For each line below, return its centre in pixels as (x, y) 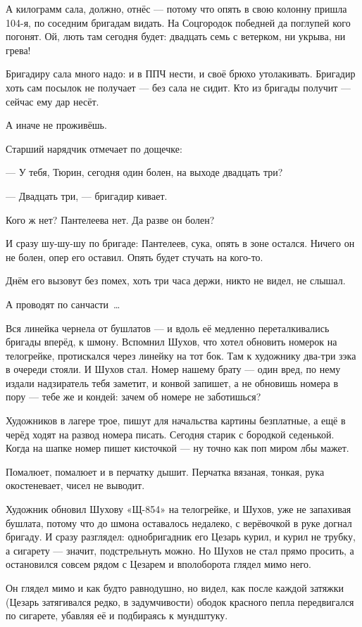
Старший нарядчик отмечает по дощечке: (94, 148)
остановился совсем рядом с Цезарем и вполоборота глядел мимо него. (158, 564)
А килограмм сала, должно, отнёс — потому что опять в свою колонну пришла (176, 8)
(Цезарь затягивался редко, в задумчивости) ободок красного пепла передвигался (180, 601)
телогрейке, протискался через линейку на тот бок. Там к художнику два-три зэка (181, 355)
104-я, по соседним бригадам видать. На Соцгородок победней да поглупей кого (178, 22)
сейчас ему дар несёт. (52, 101)
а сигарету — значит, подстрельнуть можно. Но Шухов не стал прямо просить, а (180, 550)
